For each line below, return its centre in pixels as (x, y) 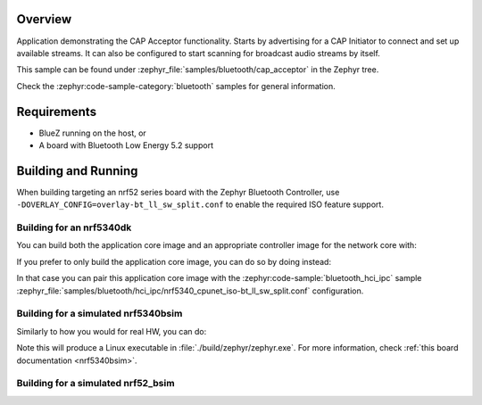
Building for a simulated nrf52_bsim (96, 384)
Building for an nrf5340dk (74, 227)
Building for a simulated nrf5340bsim (100, 314)
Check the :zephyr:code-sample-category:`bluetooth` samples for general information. (176, 86)
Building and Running (77, 171)
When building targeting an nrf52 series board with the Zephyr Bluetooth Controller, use (178, 192)
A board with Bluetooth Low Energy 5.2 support (126, 145)
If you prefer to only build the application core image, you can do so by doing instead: (174, 261)
